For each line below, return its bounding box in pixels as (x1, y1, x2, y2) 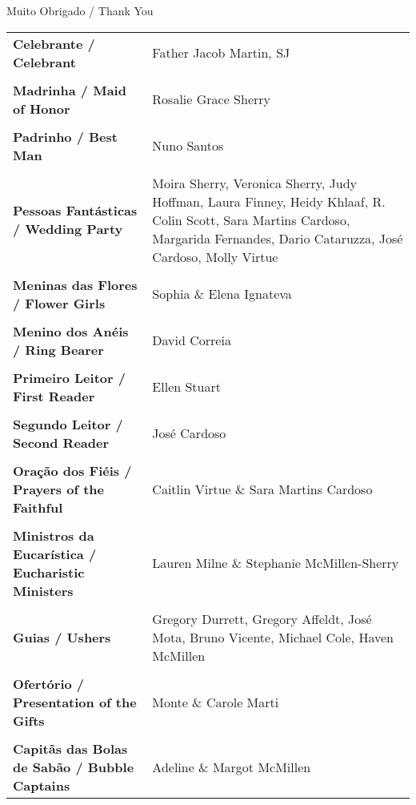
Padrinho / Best (13, 127, 118, 146)
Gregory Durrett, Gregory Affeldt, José (152, 609, 372, 628)
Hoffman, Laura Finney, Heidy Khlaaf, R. (152, 191, 386, 211)
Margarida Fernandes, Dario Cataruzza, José (152, 228, 403, 248)
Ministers (13, 581, 74, 600)
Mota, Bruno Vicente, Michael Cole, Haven (152, 627, 394, 646)
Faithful (13, 497, 63, 517)
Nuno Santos (152, 136, 224, 155)
